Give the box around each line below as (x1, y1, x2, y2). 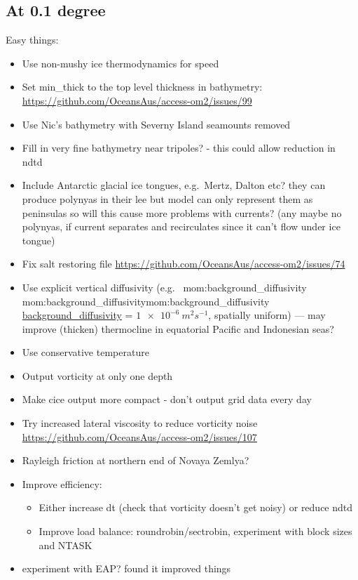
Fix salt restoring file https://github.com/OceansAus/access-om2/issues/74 (22, 256, 345, 271)
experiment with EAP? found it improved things (22, 561, 231, 576)
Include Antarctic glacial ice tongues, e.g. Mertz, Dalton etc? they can (22, 178, 326, 192)
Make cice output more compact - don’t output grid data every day (22, 392, 312, 407)
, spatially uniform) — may (208, 308, 326, 322)
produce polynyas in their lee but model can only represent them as (22, 191, 313, 206)
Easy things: (6, 32, 59, 47)
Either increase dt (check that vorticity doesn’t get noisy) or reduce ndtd (39, 500, 353, 515)
